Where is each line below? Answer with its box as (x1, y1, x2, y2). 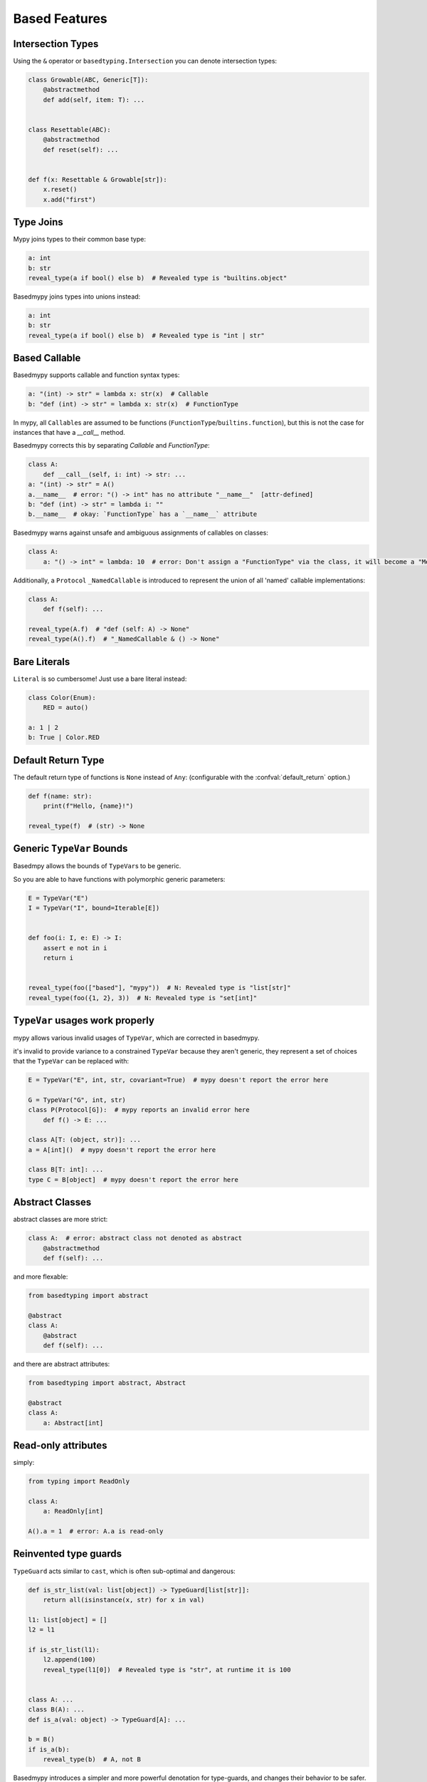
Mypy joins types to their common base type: (13, 235, 146, 244)
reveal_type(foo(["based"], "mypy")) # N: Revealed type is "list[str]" (28, 984, 291, 992)
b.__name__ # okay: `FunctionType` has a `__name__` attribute (28, 510, 258, 518)
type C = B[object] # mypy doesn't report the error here (28, 1175, 238, 1183)
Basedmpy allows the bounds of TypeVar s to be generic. (13, 862, 181, 870)
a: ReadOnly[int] (43, 1508, 104, 1515)
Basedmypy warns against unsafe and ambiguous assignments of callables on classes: (13, 528, 268, 537)
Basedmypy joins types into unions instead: (13, 292, 141, 301)
